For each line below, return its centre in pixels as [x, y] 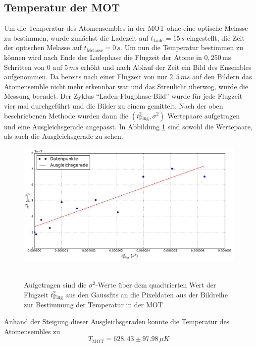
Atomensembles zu [32, 331]
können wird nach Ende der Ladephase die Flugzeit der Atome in [103, 57]
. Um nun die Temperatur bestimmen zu [182, 47]
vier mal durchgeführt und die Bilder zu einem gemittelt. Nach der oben [114, 105]
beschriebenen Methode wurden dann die [66, 115]
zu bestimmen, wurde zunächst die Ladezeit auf [76, 37]
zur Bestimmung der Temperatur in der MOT [93, 305]
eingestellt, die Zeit [216, 37]
